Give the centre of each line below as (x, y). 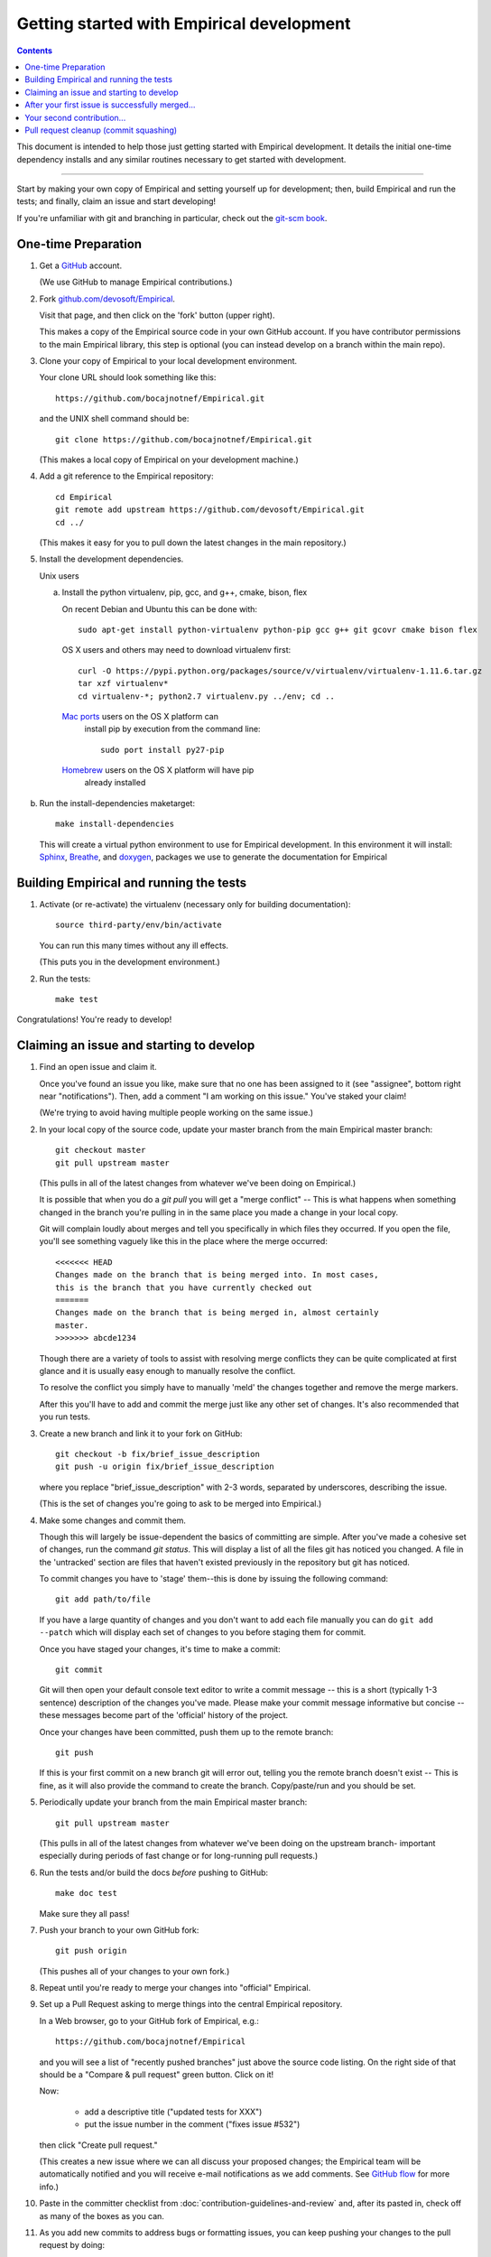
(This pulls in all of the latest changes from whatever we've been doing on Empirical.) (198, 1183)
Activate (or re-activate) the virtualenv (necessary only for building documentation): (195, 904)
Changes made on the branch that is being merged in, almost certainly (217, 1313)
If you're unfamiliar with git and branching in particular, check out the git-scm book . (172, 218)
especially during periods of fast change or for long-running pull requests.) (179, 1856)
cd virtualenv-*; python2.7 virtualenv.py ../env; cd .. (207, 696)
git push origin (91, 1951)
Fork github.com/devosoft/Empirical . (107, 299)
